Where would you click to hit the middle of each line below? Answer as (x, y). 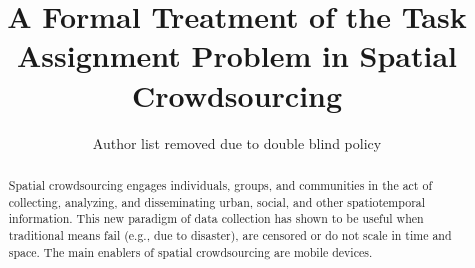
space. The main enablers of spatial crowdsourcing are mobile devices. (190, 251)
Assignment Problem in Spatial (237, 55)
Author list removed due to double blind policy (237, 142)
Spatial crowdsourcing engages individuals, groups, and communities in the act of (220, 184)
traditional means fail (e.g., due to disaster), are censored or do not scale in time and (230, 234)
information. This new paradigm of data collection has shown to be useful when (216, 218)
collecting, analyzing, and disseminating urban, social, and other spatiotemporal (217, 201)
